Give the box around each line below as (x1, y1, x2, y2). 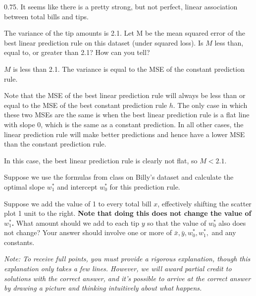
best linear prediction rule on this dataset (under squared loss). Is (4, 37, 204, 48)
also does (218, 217, 246, 228)
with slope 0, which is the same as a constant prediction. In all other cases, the (4, 119, 244, 129)
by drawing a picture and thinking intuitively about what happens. (4, 283, 202, 293)
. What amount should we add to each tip (11, 217, 140, 228)
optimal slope (4, 181, 45, 192)
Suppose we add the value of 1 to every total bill (4, 198, 152, 208)
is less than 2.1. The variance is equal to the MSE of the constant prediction (13, 63, 245, 74)
